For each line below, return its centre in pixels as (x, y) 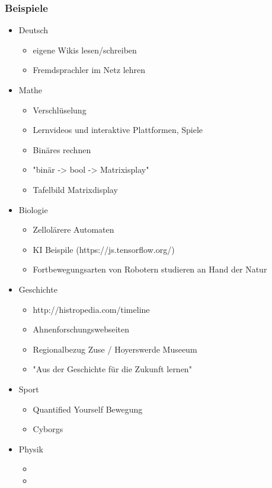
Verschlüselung (60, 110)
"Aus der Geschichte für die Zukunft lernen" (112, 369)
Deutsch (33, 30)
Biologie (33, 209)
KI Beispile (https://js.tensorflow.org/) (104, 249)
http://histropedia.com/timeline (91, 309)
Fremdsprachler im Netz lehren (89, 70)
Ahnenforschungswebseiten (81, 329)
